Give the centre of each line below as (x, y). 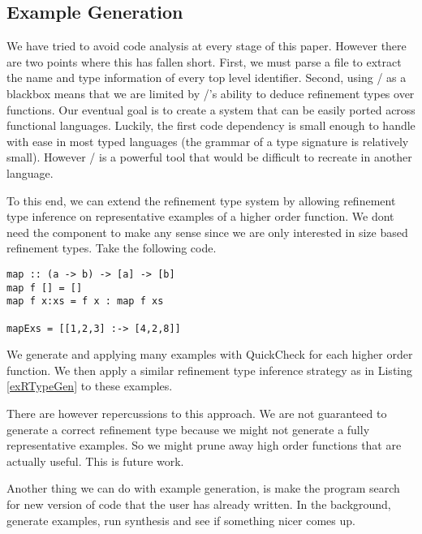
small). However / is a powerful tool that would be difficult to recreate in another (209, 157)
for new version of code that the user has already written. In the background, (199, 504)
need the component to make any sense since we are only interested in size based (207, 232)
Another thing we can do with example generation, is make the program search (203, 488)
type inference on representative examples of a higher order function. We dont (200, 216)
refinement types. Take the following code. (112, 248)
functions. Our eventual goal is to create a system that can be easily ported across (211, 109)
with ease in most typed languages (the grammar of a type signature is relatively (208, 141)
